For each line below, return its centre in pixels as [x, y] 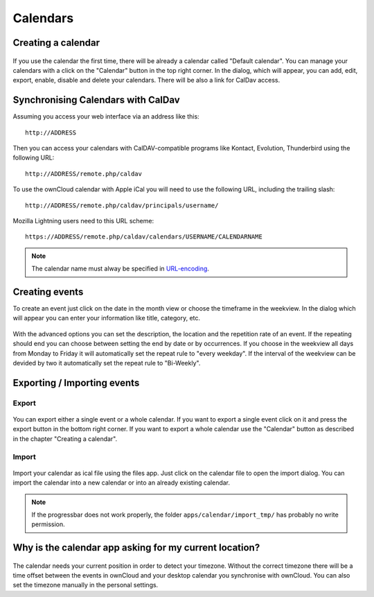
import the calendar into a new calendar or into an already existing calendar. [122, 483]
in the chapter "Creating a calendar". [65, 439]
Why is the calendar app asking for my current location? [136, 548]
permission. [48, 524]
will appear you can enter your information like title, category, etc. [107, 318]
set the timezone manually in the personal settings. [86, 585]
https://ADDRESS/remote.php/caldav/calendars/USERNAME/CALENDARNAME [144, 237]
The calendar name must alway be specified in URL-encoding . [120, 269]
